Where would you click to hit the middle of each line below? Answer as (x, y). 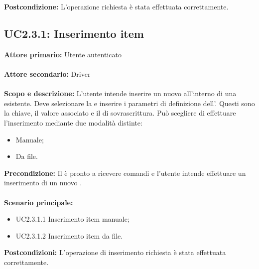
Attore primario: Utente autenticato (63, 54)
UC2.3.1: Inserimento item (74, 33)
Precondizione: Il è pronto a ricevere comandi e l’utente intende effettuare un (125, 173)
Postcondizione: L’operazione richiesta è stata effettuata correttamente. (116, 6)
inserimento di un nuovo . (43, 183)
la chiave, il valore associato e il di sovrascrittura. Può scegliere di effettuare (120, 113)
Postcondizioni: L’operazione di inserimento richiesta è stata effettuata (115, 252)
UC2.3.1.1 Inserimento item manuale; (72, 219)
